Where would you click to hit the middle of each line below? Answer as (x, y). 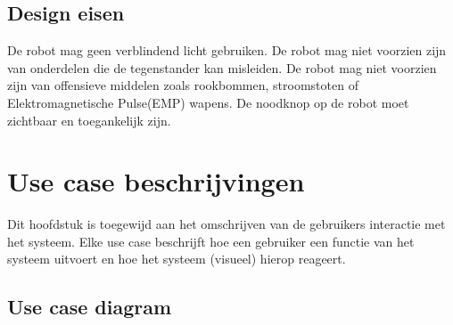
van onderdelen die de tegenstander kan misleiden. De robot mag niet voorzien (222, 67)
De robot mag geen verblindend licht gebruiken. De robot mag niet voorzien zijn (227, 50)
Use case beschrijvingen (156, 181)
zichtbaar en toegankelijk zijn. (89, 120)
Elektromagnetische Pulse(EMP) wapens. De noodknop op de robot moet (208, 102)
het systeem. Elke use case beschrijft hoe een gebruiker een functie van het (211, 241)
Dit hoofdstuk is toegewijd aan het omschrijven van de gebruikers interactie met (226, 224)
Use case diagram (90, 307)
